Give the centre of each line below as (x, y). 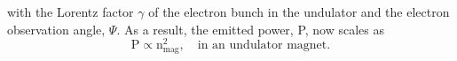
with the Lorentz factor (71, 11)
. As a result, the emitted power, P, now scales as (251, 29)
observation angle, (56, 29)
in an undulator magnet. (264, 46)
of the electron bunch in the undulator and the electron (299, 11)
